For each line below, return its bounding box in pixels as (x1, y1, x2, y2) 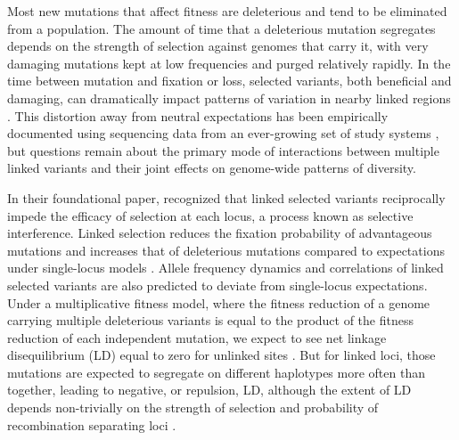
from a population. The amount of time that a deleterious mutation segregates (7, 19, 436, 37)
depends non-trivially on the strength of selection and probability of (7, 398, 379, 417)
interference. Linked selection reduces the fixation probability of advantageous (7, 224, 432, 242)
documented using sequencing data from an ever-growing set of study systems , (7, 124, 439, 143)
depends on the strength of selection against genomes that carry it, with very (7, 37, 429, 55)
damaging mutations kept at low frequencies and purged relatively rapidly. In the (7, 53, 451, 72)
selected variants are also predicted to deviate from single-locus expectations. (7, 275, 428, 294)
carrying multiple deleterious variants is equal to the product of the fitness (7, 311, 414, 330)
